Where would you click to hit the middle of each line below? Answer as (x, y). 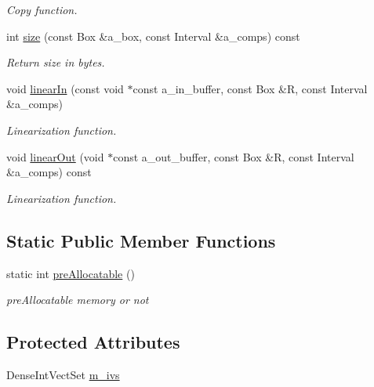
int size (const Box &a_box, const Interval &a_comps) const (153, 36)
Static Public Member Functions (141, 240)
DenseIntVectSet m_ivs (63, 374)
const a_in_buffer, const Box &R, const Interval (250, 88)
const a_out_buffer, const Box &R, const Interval (234, 156)
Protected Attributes (93, 342)
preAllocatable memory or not (78, 300)
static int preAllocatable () (71, 273)
